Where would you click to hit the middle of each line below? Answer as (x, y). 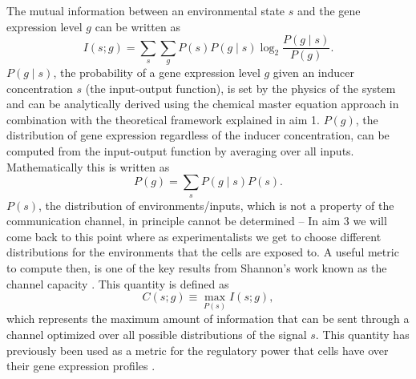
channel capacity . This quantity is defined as (118, 283)
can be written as (137, 26)
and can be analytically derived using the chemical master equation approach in (203, 104)
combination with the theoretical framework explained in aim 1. (163, 119)
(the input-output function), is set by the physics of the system (240, 88)
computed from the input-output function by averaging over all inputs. (180, 151)
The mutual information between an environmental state (146, 10)
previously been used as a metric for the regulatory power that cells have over (198, 350)
